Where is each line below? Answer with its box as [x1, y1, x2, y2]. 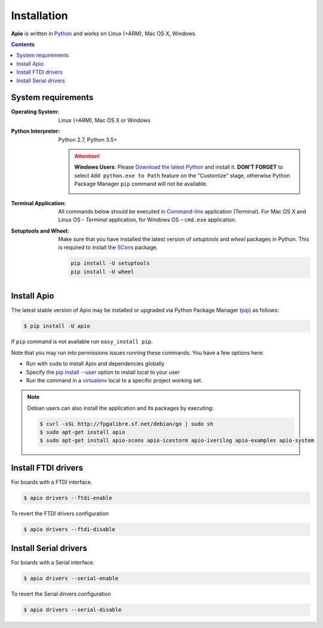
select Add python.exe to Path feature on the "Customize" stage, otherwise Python [74, 172, 290, 179]
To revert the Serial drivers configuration [11, 590, 111, 597]
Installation [11, 9, 68, 22]
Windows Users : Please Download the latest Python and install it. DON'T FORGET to [74, 163, 284, 170]
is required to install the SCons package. [58, 244, 158, 251]
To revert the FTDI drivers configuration [11, 510, 109, 517]
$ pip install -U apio [23, 323, 90, 330]
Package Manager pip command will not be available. [74, 180, 208, 188]
